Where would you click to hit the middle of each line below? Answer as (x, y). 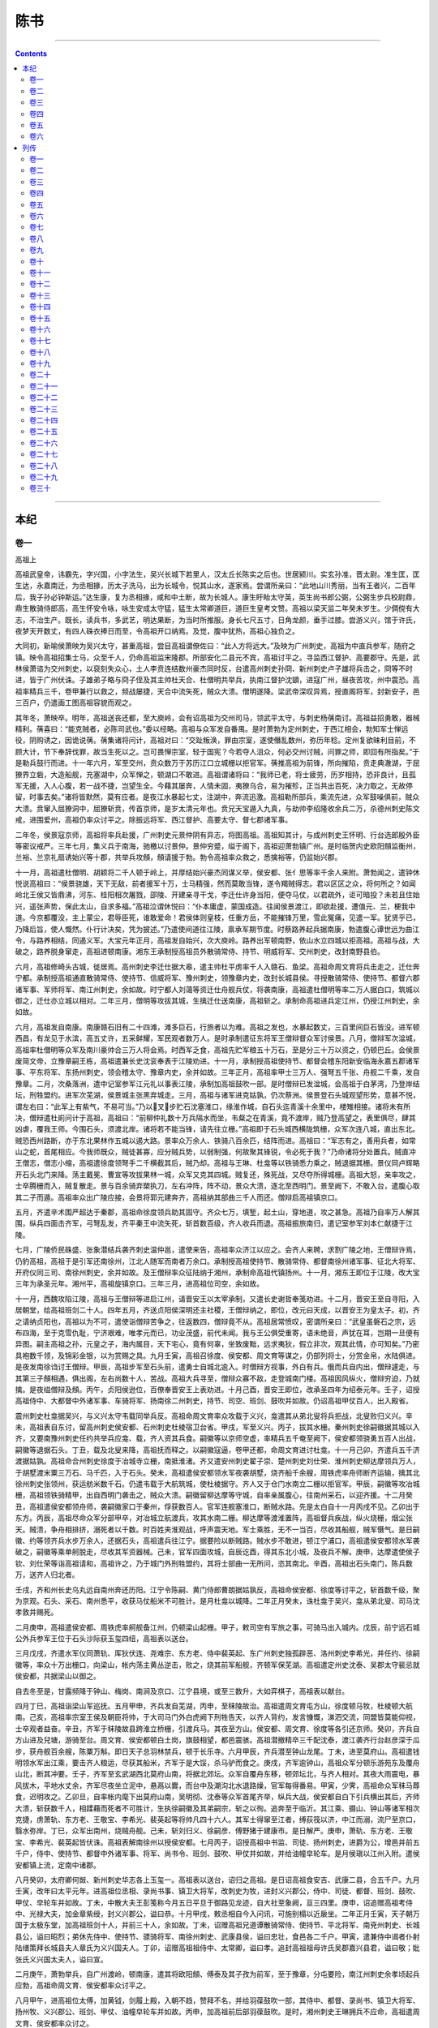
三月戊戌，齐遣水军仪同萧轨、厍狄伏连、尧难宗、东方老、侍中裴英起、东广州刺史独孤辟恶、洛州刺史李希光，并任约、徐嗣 (217, 1653)
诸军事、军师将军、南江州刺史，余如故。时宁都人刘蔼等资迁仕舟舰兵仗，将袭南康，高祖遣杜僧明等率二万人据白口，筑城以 (217, 989)
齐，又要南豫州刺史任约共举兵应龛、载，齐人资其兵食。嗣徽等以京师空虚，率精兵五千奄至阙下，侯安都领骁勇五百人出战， (217, 1438)
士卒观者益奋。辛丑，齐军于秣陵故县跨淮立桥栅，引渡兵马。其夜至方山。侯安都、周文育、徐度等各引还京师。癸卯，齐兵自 (217, 1729)
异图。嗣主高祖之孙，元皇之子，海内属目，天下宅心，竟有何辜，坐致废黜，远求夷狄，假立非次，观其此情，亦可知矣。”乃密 (217, 1344)
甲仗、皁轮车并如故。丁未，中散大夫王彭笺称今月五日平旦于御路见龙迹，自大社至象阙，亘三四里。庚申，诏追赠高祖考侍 (214, 1902)
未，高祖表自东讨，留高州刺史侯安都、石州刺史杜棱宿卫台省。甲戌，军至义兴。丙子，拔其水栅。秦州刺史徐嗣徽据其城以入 (217, 1427)
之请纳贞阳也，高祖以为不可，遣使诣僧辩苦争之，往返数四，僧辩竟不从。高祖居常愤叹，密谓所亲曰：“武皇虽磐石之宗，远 (216, 1321)
